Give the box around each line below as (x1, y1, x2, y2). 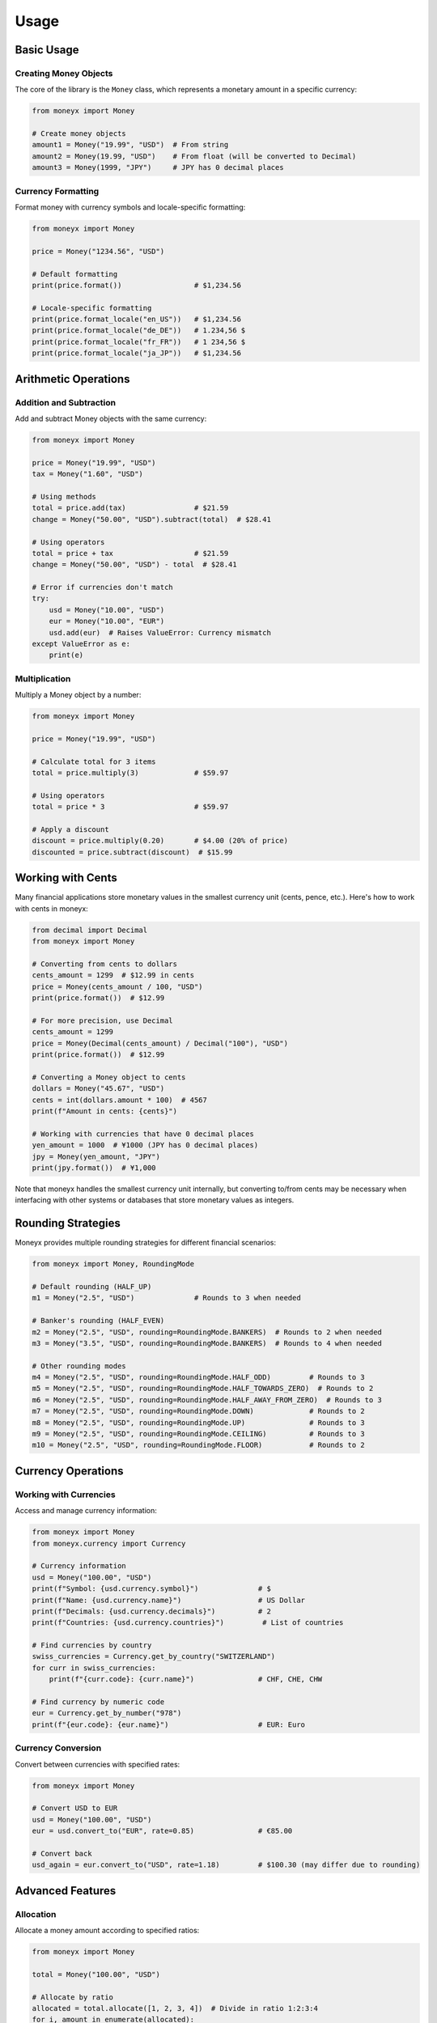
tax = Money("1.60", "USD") (32, 469, 143, 479)
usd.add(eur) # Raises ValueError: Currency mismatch (49, 628, 271, 637)
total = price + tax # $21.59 (32, 549, 229, 558)
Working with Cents (15, 871, 117, 885)
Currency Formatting (15, 185, 100, 197)
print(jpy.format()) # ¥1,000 (32, 1163, 157, 1173)
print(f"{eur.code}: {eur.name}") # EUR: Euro (32, 1720, 306, 1729)
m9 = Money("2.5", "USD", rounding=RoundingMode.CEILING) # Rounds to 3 (32, 1429, 366, 1439)
